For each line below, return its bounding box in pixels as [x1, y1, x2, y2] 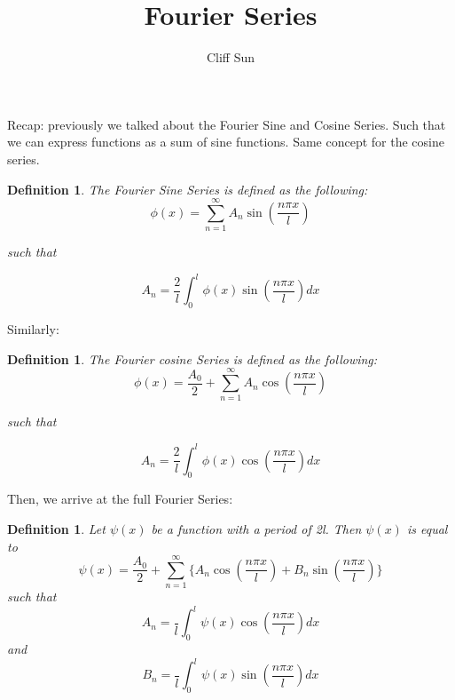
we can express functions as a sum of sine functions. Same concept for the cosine [7, 132, 444, 151]
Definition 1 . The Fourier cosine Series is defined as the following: [7, 349, 378, 368]
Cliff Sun [206, 48, 255, 67]
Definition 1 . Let [7, 519, 106, 537]
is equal [406, 519, 448, 537]
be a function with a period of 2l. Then [151, 519, 362, 537]
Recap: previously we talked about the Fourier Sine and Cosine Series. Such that [7, 115, 446, 133]
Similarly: [7, 320, 59, 338]
